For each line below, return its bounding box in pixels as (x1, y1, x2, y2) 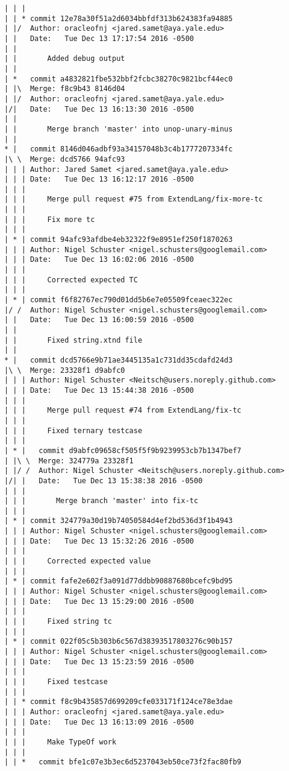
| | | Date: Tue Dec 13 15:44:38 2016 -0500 (4, 386, 194, 395)
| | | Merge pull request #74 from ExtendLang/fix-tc (4, 406, 241, 415)
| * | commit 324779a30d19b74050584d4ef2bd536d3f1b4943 (4, 516, 233, 525)
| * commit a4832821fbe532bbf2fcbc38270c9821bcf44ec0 (4, 74, 233, 83)
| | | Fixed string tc (4, 617, 112, 626)
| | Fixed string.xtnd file (4, 335, 143, 344)
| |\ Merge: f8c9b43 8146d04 (4, 84, 125, 94)
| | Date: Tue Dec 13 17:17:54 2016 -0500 (4, 34, 194, 43)
